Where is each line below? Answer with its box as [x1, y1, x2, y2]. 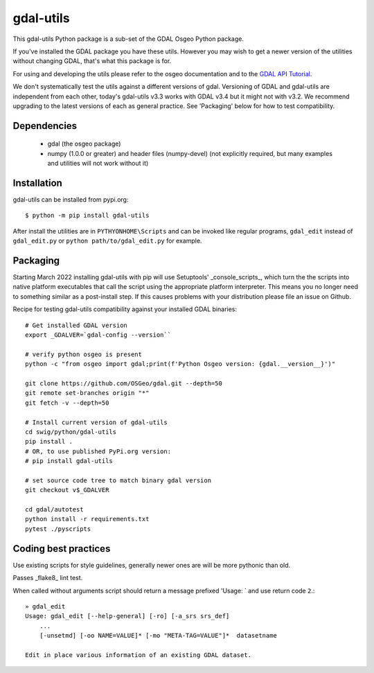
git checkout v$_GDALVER [25, 486, 109, 494]
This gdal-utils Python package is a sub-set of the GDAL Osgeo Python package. [12, 35, 244, 43]
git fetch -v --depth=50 [25, 399, 109, 407]
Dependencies [12, 120, 78, 132]
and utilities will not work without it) [47, 159, 149, 168]
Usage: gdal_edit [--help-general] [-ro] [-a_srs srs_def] [25, 612, 230, 620]
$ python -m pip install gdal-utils [25, 211, 150, 220]
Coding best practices [12, 543, 111, 554]
